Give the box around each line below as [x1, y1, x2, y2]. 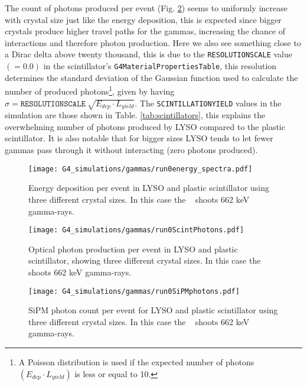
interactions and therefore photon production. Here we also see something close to [5, 36, 301, 48]
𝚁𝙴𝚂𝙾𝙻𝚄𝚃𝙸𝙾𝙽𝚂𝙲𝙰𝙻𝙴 [20, 99, 86, 108]
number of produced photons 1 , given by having [5, 83, 175, 97]
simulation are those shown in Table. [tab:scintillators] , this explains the [5, 109, 266, 121]
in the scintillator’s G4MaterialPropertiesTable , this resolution [43, 60, 277, 72]
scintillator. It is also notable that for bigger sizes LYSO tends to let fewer [5, 132, 273, 144]
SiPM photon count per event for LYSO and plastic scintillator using [28, 304, 278, 316]
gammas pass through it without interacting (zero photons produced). [5, 144, 258, 156]
